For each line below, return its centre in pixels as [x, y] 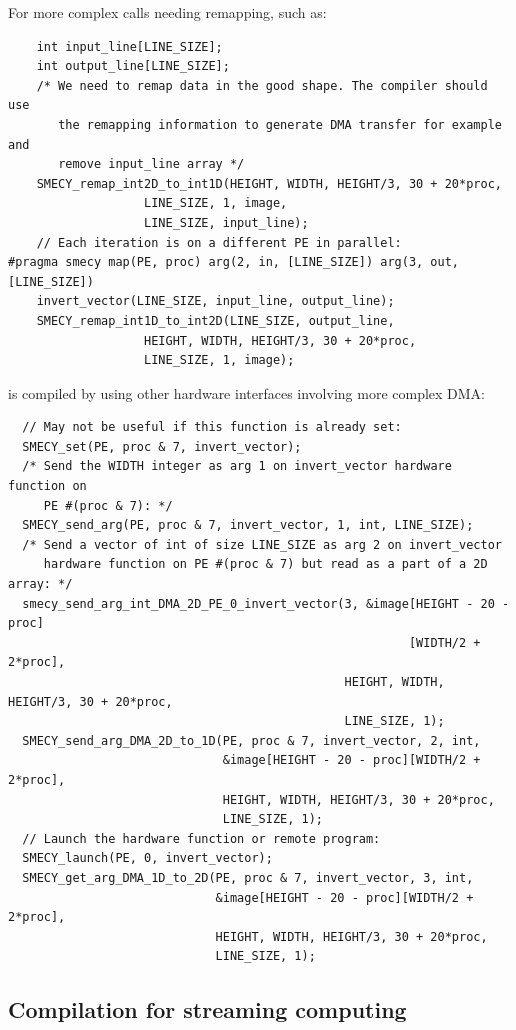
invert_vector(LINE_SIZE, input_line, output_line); [215, 301]
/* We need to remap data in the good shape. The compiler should [262, 85]
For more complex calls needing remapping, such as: [167, 12]
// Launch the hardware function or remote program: [201, 838]
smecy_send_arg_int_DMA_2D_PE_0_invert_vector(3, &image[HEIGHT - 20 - [266, 603]
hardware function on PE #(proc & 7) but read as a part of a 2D [265, 564]
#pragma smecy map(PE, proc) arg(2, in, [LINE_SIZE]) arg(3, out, [234, 262]
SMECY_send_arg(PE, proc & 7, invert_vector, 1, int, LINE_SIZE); [248, 525]
